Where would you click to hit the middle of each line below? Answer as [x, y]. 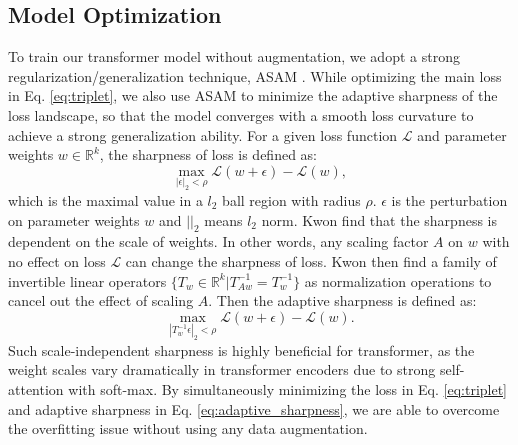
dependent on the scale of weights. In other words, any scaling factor [218, 241]
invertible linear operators [87, 280]
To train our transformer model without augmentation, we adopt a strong [234, 56]
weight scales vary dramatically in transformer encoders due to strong [222, 369]
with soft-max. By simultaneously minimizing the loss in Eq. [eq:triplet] [288, 389]
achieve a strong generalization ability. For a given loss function [203, 134]
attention [36, 389]
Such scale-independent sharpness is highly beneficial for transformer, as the [241, 349]
